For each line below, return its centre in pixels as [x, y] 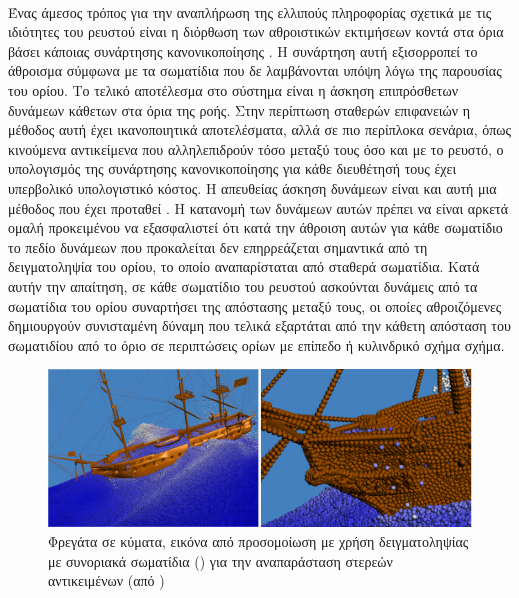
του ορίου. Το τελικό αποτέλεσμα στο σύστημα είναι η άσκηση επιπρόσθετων [233, 89]
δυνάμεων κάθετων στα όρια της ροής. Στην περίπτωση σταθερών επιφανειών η [239, 109]
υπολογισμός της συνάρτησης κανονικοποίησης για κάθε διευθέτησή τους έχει [232, 168]
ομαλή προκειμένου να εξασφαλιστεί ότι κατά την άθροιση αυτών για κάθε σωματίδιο [255, 227]
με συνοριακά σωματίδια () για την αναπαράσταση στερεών [220, 560]
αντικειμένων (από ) [106, 580]
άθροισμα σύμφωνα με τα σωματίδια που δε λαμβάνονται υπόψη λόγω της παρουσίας [255, 70]
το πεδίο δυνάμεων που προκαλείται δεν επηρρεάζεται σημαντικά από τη [218, 246]
